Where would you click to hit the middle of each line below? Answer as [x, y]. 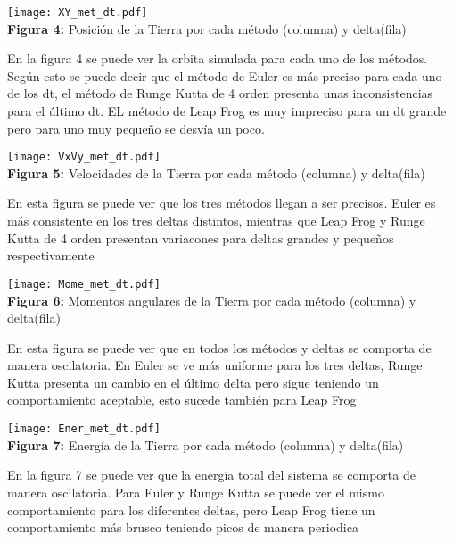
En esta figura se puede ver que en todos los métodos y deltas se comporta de [219, 347]
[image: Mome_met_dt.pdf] [84, 284]
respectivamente [51, 255]
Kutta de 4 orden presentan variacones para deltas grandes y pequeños [201, 238]
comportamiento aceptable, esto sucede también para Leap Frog [182, 400]
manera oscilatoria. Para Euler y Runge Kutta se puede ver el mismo [196, 492]
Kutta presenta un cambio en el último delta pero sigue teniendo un [193, 382]
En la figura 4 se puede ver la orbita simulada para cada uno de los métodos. [218, 58]
